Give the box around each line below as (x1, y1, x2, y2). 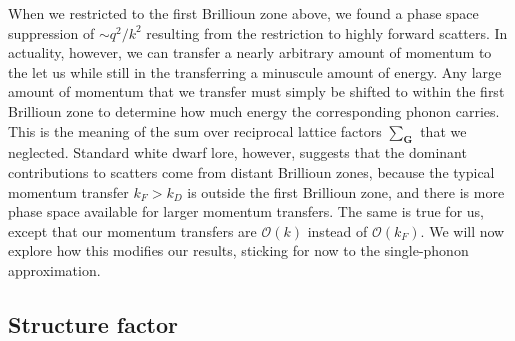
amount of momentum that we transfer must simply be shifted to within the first (8, 81, 505, 102)
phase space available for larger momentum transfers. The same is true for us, (8, 201, 484, 222)
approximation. (8, 259, 101, 280)
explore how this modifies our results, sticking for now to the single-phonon (8, 240, 469, 261)
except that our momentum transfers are (8, 220, 257, 241)
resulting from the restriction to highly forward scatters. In (146, 22, 508, 43)
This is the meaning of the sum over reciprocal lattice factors (8, 120, 382, 141)
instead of (307, 220, 368, 241)
